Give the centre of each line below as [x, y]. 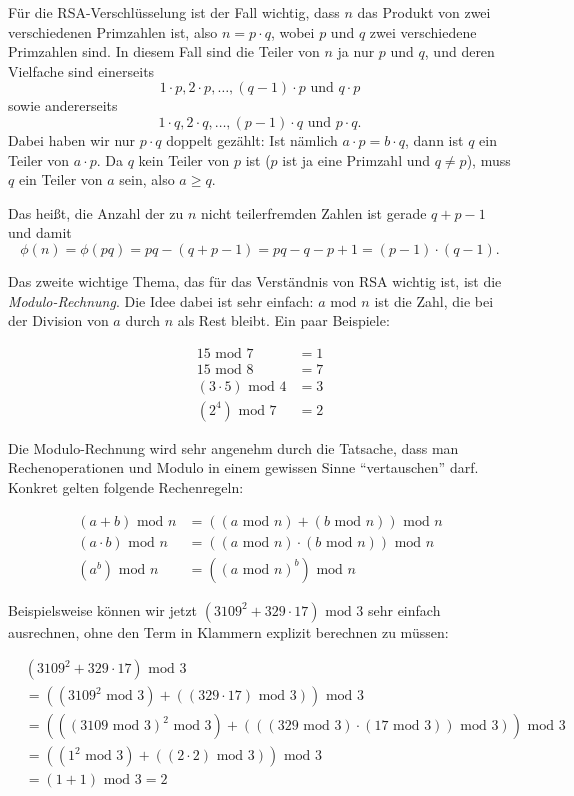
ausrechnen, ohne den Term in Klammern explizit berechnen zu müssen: [228, 631]
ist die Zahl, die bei [434, 300]
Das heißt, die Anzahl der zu [96, 212]
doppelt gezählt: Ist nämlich [252, 139]
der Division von [58, 320]
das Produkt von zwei [424, 12]
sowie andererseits [63, 105]
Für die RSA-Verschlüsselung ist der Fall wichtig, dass [174, 12]
